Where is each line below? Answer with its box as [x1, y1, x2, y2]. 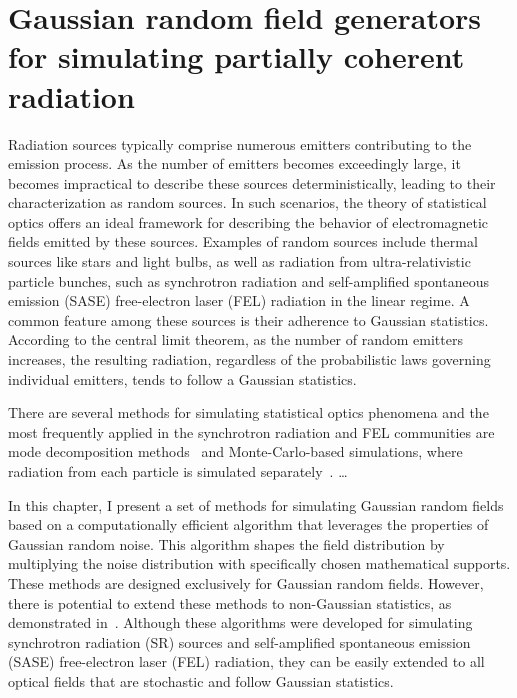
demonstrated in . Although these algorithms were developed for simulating [8, 612, 473, 633]
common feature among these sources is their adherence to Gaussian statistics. [8, 309, 489, 330]
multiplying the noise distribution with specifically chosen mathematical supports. [8, 553, 511, 574]
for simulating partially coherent [8, 36, 465, 77]
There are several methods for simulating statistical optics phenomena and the [8, 402, 489, 423]
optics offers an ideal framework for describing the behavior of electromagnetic [8, 211, 488, 232]
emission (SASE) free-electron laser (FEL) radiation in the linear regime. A [8, 290, 470, 311]
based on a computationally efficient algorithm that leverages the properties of [8, 514, 489, 535]
